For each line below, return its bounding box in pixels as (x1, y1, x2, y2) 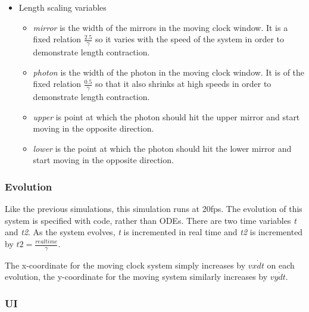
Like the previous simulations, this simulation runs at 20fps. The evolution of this (5, 202, 302, 215)
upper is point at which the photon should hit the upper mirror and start (33, 110, 300, 123)
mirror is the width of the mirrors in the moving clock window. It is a (33, 21, 288, 33)
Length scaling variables (18, 1, 107, 13)
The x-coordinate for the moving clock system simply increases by (5, 258, 246, 271)
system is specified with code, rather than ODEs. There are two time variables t (5, 214, 296, 226)
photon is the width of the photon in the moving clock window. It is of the (33, 65, 305, 78)
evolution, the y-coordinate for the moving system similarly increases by (5, 270, 268, 283)
